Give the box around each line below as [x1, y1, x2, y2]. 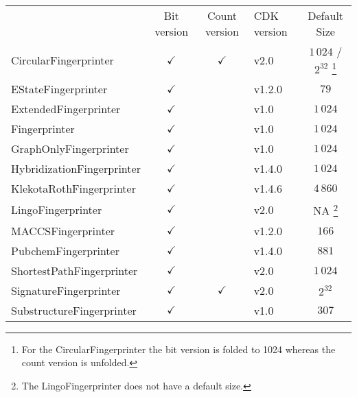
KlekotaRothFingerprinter [11, 180, 136, 197]
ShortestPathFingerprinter [11, 262, 138, 278]
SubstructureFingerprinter [11, 302, 137, 318]
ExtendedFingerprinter [11, 101, 121, 117]
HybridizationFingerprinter [11, 160, 141, 177]
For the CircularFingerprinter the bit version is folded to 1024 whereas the [21, 341, 336, 356]
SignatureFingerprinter [11, 282, 121, 298]
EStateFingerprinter [11, 81, 108, 97]
